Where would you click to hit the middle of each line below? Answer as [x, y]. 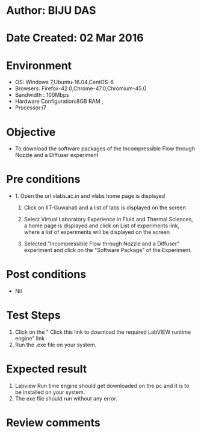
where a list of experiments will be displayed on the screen [97, 232]
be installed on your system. [50, 392]
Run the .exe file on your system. [56, 345]
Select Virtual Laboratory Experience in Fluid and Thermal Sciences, [109, 220]
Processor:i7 [31, 108]
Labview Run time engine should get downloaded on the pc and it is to [102, 386]
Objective [31, 132]
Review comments [53, 423]
